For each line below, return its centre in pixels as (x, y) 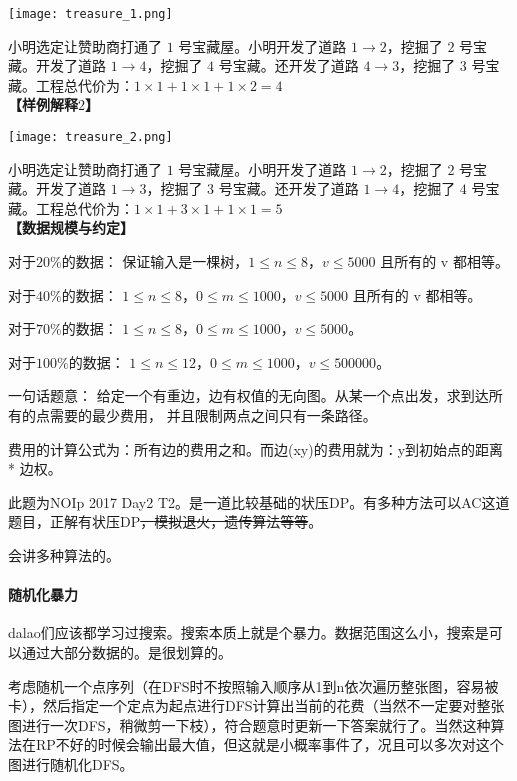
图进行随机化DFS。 (71, 763)
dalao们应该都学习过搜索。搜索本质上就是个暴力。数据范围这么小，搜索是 (248, 632)
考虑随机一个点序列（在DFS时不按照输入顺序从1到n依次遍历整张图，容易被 (253, 685)
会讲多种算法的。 (64, 555)
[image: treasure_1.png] (90, 14)
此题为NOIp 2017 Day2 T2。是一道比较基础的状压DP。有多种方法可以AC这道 (259, 501)
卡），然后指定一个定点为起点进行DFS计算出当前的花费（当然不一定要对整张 (256, 705)
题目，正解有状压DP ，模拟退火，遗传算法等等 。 (165, 521)
